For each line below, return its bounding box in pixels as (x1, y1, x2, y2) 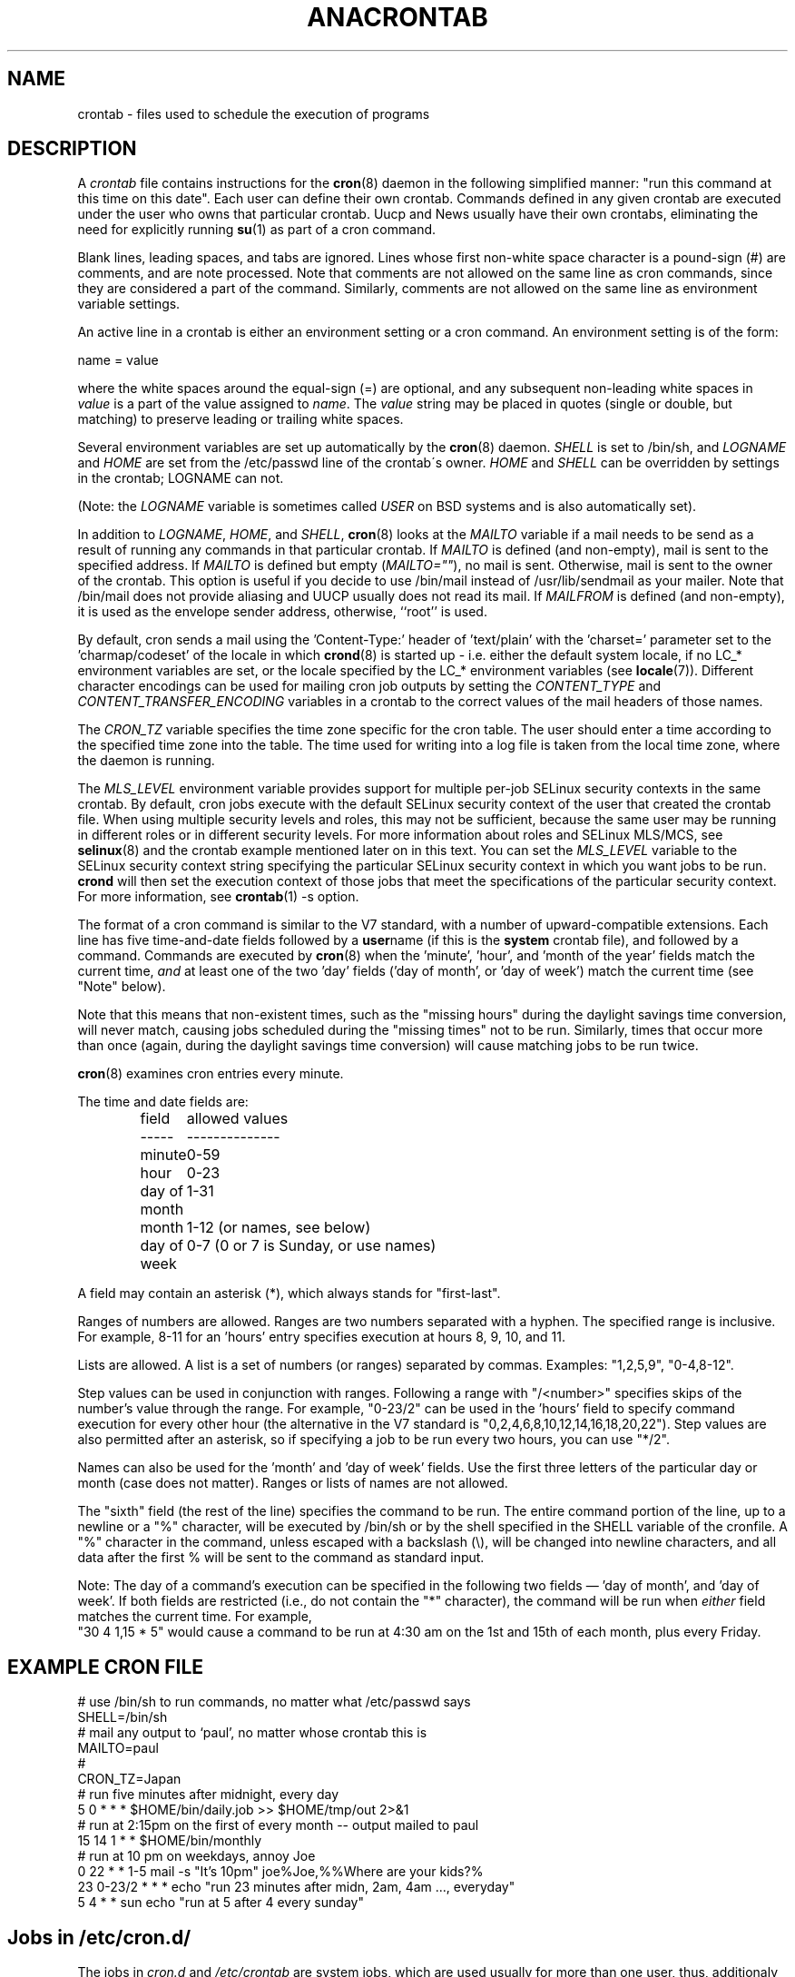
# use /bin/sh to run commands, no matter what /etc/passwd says (77, 1694, 471, 1710)
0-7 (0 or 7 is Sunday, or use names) (186, 1236, 437, 1255)
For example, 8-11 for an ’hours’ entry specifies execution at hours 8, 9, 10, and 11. (77, 1329, 565, 1345)
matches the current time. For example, (77, 1608, 312, 1625)
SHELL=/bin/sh (77, 1709, 168, 1726)
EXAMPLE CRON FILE (7, 1655, 204, 1678)
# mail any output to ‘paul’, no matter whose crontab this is (77, 1725, 427, 1741)
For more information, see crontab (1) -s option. (77, 889, 359, 905)
